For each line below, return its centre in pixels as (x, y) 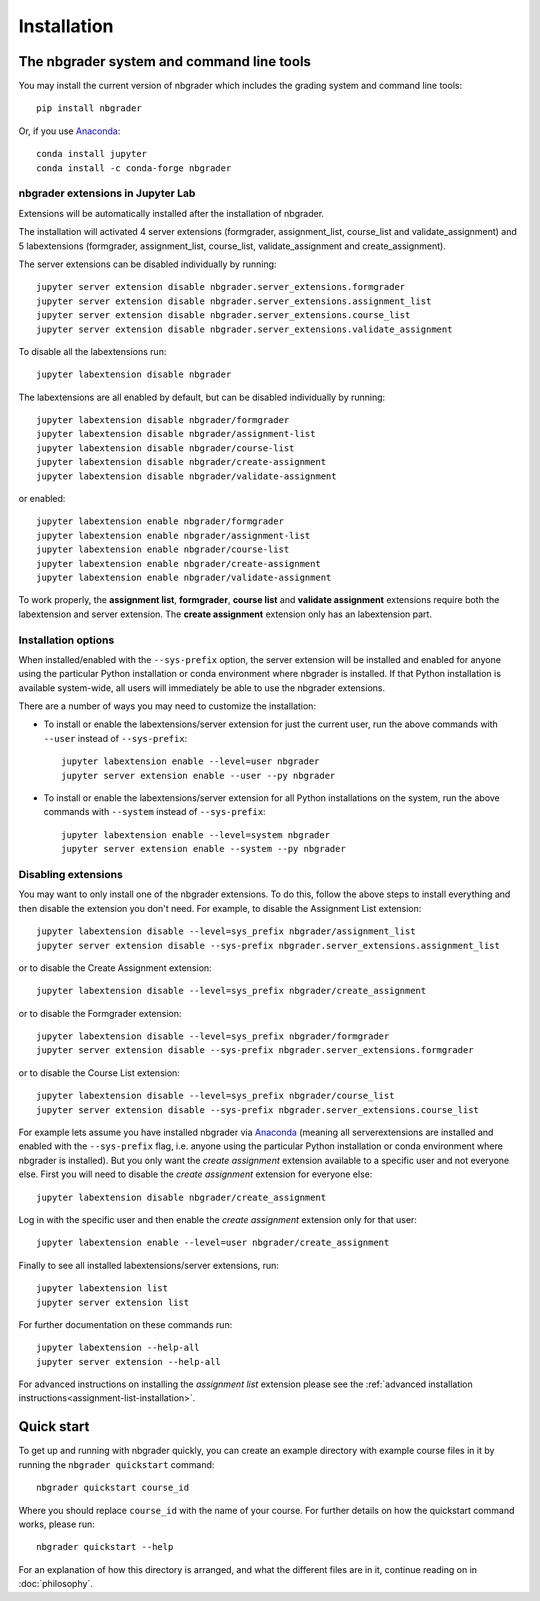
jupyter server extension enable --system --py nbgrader (204, 849)
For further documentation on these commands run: (125, 1324)
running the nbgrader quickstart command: (116, 1464)
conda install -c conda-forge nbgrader (134, 168)
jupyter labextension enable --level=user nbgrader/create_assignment (213, 1243)
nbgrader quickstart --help (105, 1547)
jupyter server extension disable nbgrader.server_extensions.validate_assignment (244, 329)
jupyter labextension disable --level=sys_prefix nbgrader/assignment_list (226, 931)
